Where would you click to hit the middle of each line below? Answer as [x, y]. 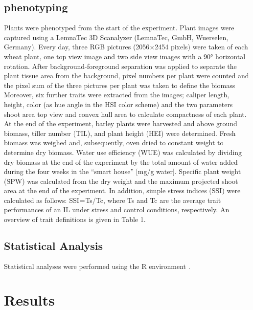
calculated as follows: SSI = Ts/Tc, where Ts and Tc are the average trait [113, 200]
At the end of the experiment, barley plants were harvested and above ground [121, 123]
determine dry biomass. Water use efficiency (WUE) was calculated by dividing [123, 152]
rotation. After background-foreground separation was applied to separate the [120, 66]
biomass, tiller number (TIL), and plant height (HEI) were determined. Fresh [120, 133]
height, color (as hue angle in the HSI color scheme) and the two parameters [118, 104]
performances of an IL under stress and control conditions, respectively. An [117, 210]
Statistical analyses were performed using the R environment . [97, 266]
